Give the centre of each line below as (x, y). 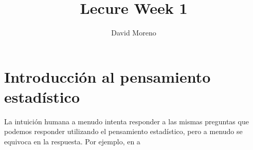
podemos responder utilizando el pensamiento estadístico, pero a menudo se (123, 131)
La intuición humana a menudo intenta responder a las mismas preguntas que (127, 121)
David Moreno (134, 33)
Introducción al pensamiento (107, 76)
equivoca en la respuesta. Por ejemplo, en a (72, 142)
